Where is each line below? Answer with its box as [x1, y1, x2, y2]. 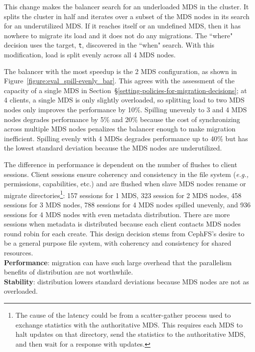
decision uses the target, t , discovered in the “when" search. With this [4, 40, 215, 50]
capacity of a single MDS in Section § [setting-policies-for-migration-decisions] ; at [4, 85, 247, 95]
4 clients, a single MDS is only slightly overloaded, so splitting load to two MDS [4, 95, 245, 105]
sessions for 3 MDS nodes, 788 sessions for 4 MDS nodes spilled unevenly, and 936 [4, 200, 251, 209]
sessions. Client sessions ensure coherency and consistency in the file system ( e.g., [4, 169, 249, 179]
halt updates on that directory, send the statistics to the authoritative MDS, [15, 329, 246, 339]
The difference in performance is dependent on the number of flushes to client [4, 159, 237, 169]
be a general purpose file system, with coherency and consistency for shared [4, 238, 231, 248]
